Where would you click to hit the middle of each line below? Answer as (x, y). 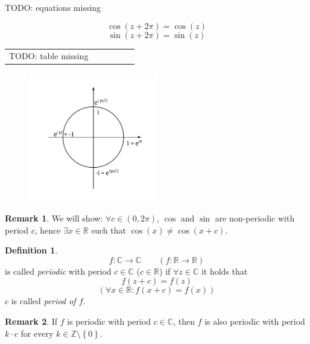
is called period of (43, 301)
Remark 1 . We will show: (54, 218)
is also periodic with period (255, 321)
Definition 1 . (31, 250)
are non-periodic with (255, 218)
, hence (48, 230)
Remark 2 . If (31, 321)
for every (37, 333)
